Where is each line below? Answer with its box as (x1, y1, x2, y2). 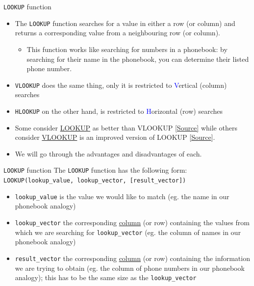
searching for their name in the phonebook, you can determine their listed (26, 53, 249, 64)
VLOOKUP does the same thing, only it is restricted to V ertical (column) (15, 79, 227, 90)
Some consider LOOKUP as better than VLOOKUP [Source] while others (15, 122, 237, 132)
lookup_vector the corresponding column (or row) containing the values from (15, 217, 250, 227)
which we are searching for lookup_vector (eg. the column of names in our (15, 227, 241, 237)
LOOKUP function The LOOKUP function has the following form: (3, 165, 187, 175)
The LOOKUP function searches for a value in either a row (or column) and (15, 18, 235, 28)
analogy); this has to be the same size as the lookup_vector (15, 272, 197, 283)
